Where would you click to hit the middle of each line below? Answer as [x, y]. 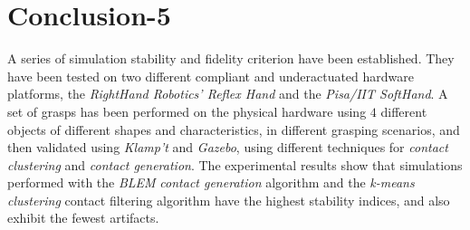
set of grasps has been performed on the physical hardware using [187, 111]
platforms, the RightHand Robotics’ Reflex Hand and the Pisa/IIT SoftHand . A [228, 94]
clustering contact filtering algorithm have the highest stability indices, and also [229, 200]
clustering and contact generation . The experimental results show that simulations [235, 164]
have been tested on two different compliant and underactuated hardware [211, 76]
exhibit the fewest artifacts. [83, 218]
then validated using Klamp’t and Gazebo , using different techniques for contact [228, 147]
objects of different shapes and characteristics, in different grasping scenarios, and [234, 129]
